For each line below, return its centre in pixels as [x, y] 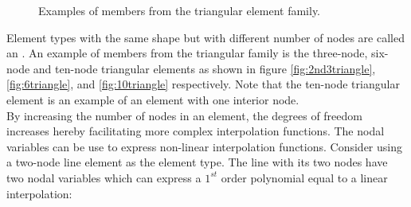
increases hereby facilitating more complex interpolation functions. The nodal [196, 131]
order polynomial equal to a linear [304, 177]
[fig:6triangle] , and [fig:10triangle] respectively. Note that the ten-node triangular [203, 84]
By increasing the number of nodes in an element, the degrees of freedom [184, 115]
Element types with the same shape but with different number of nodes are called [205, 37]
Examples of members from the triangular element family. [180, 10]
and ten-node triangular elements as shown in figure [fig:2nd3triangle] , [204, 68]
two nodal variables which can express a [104, 177]
